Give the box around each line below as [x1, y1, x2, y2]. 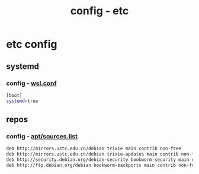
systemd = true [6, 98, 38, 104]
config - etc [70, 4, 129, 18]
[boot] [6, 92, 23, 99]
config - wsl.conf [6, 79, 57, 87]
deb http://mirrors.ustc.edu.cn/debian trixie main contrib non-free [6, 145, 182, 152]
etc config [6, 37, 57, 51]
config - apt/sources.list [6, 132, 78, 140]
